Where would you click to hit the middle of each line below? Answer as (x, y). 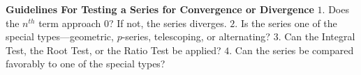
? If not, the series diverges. (168, 23)
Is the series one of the (289, 23)
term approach (70, 23)
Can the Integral (320, 36)
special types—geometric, (60, 36)
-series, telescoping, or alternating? (196, 36)
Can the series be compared (294, 50)
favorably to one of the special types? (86, 64)
